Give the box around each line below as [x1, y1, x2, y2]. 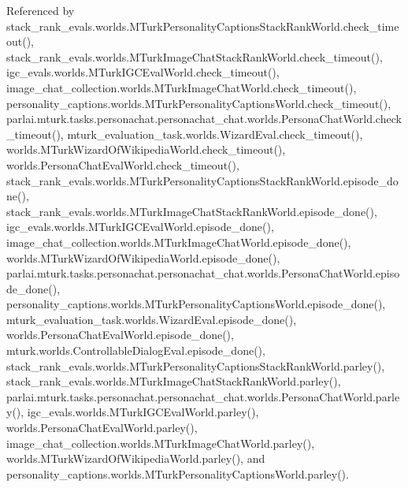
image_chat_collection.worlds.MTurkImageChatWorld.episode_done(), [6, 233, 351, 250]
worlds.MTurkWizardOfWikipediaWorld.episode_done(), [6, 249, 280, 266]
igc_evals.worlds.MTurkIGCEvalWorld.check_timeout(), [6, 64, 280, 80]
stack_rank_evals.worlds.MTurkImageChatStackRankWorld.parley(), [6, 373, 341, 389]
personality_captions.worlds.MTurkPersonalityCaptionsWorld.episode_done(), [6, 296, 386, 312]
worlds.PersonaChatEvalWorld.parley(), [6, 419, 198, 436]
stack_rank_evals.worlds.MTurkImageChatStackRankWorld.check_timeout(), [6, 48, 383, 65]
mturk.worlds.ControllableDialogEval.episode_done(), [6, 342, 265, 359]
